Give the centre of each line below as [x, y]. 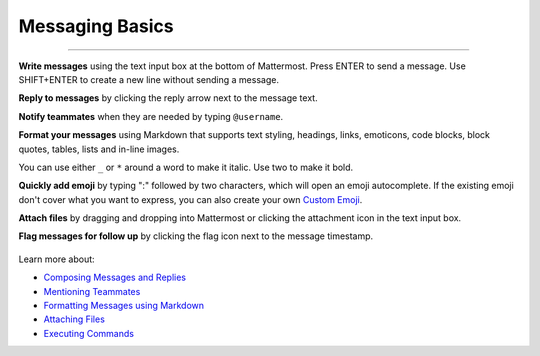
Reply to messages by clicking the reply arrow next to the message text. [168, 98]
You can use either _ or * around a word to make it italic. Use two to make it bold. [186, 167]
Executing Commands [89, 333]
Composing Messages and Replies [115, 277]
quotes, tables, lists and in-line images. [99, 149]
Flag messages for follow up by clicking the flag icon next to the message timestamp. [196, 236]
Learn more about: [56, 259]
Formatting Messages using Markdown [124, 306]
